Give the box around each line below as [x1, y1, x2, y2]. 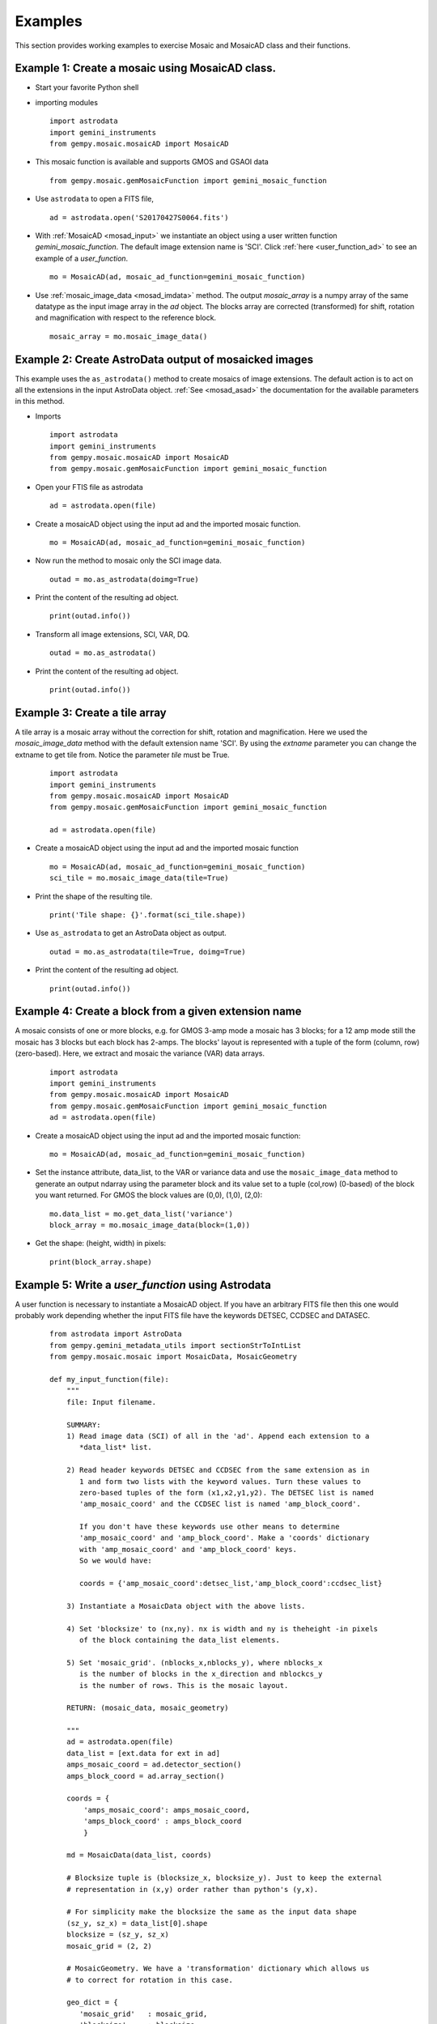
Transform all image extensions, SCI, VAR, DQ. [35, 629, 190, 639]
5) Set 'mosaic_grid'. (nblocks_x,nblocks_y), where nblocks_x [66, 1658, 323, 1667]
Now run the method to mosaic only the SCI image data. [35, 555, 222, 566]
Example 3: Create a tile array [15, 705, 168, 720]
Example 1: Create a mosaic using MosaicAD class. [15, 62, 277, 75]
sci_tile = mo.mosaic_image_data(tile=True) [49, 874, 230, 882]
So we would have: [79, 1556, 153, 1566]
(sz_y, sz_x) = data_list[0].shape [66, 1919, 208, 1928]
